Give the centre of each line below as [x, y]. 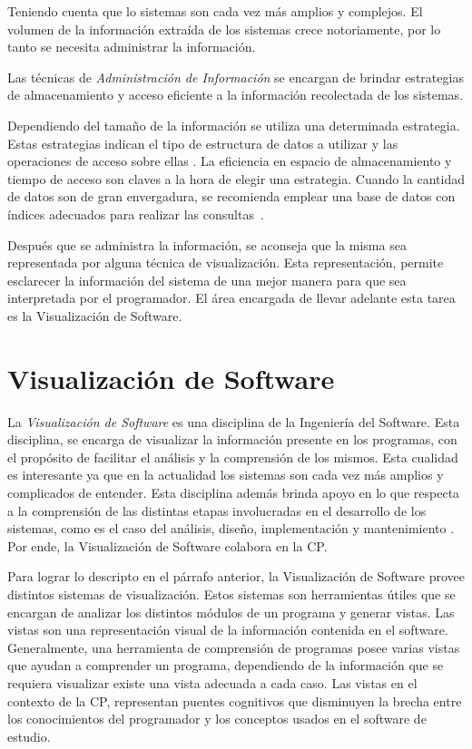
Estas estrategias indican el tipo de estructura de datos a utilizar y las [203, 143]
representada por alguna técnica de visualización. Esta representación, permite [226, 263]
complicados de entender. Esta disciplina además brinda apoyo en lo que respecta [234, 492]
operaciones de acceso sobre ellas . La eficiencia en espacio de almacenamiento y [230, 161]
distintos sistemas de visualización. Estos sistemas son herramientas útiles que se [231, 593]
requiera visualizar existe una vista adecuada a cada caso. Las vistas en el [212, 682]
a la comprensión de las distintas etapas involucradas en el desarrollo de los [217, 510]
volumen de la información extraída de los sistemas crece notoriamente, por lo [224, 29]
